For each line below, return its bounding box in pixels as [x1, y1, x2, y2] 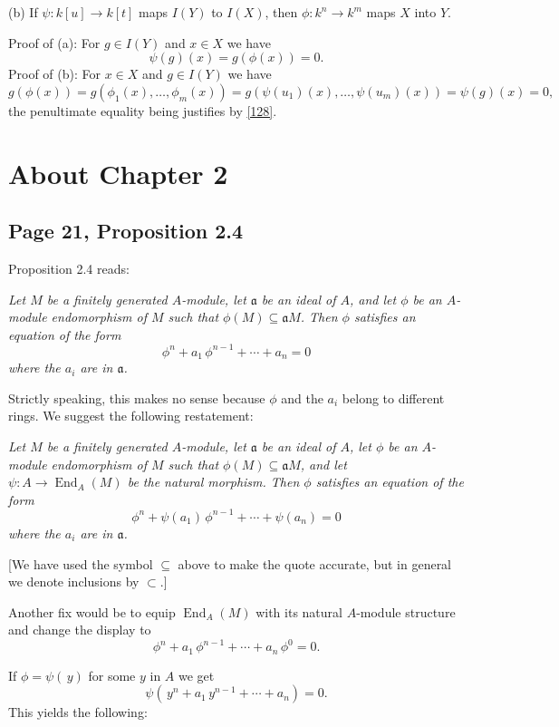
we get [178, 665, 215, 684]
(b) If [8, 3, 38, 21]
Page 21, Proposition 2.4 [8, 217, 244, 245]
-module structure [356, 602, 456, 621]
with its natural [255, 602, 342, 621]
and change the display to [8, 620, 151, 639]
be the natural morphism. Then [127, 472, 300, 491]
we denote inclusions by [8, 572, 140, 591]
